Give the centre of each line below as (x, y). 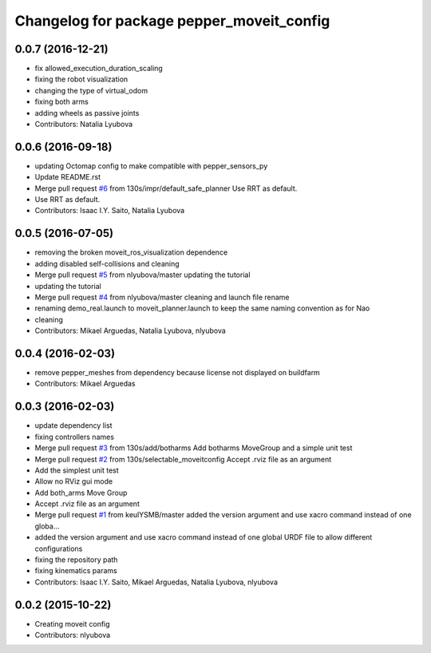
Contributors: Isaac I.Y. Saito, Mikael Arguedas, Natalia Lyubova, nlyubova (156, 582)
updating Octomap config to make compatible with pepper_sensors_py (151, 166)
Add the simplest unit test (77, 470)
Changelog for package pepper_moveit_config (172, 21)
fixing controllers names (75, 437)
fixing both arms (62, 102)
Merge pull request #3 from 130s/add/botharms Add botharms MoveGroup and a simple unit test (194, 448)
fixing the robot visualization (81, 79)
